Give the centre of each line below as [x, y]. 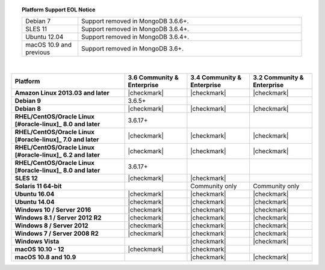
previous [38, 52]
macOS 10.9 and [48, 45]
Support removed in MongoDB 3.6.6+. [135, 21]
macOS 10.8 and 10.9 [45, 257]
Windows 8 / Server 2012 [51, 226]
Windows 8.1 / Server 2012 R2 [58, 218]
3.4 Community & [216, 77]
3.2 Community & [278, 77]
